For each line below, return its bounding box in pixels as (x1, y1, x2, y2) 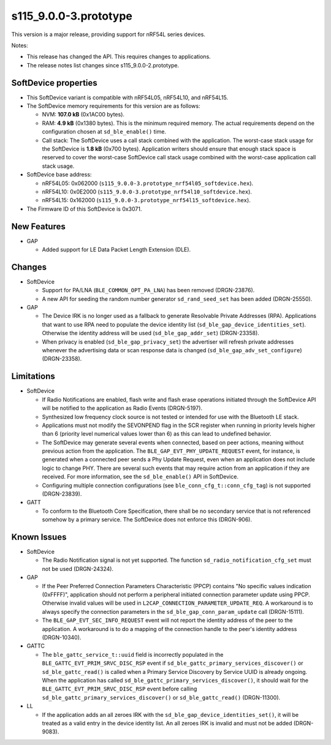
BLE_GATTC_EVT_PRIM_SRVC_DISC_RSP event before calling (42, 685, 197, 692)
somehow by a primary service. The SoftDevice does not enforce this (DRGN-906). (42, 516, 253, 523)
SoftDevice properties (11, 77, 97, 88)
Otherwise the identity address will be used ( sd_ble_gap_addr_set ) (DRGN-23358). (42, 330, 260, 337)
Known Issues (11, 532, 67, 542)
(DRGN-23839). (42, 490, 82, 497)
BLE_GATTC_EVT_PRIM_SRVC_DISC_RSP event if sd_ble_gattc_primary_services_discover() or (42, 659, 303, 667)
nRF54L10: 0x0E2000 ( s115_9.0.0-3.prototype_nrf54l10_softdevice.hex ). (42, 187, 253, 195)
